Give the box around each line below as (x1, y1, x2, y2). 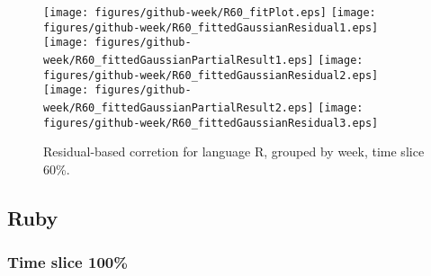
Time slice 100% (7, 251, 128, 273)
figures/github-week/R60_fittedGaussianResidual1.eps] (43, 21, 379, 34)
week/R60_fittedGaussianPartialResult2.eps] (43, 101, 314, 114)
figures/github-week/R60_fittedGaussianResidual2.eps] (43, 68, 379, 82)
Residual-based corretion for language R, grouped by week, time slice (43, 142, 425, 161)
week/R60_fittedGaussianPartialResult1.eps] (43, 53, 314, 67)
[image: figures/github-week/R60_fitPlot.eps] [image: (43, 6, 376, 19)
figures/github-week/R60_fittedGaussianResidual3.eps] (43, 116, 379, 129)
